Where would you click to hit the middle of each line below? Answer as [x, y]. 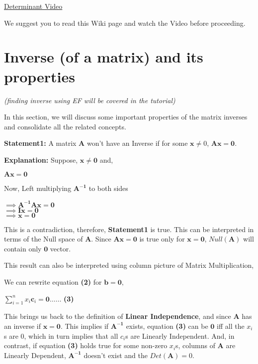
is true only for [162, 239]
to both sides [108, 188]
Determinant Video [33, 6]
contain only [23, 248]
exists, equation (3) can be [167, 326]
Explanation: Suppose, [41, 159]
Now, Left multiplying [38, 188]
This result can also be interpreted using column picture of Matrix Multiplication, [129, 265]
